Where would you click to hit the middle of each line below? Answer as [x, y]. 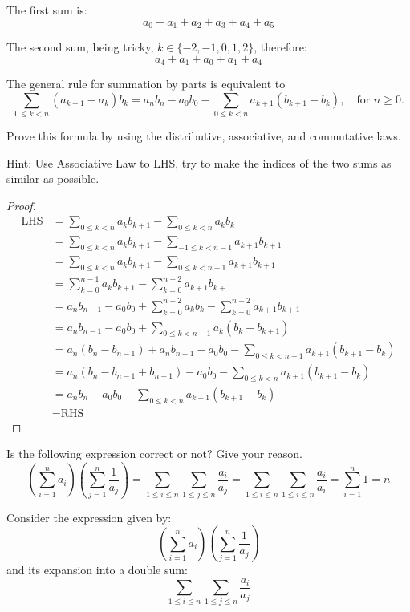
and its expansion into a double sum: [97, 570]
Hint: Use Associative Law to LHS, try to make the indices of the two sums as [199, 162]
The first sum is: [47, 10]
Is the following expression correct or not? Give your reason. [154, 454]
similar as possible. [53, 178]
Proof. [21, 205]
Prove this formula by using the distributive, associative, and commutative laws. [204, 136]
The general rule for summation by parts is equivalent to [146, 84]
